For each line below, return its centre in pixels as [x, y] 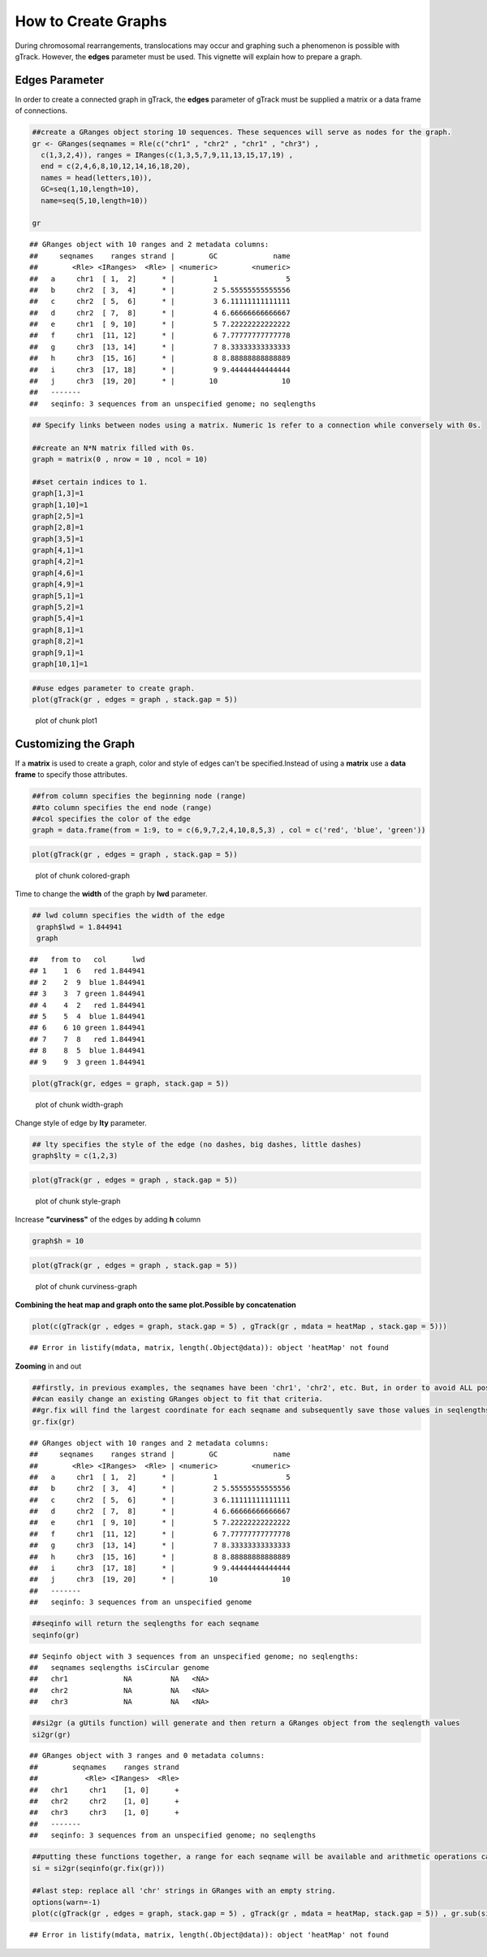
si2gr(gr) [52, 1734]
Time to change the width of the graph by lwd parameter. [111, 894]
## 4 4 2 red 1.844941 [87, 1005]
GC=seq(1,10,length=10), [90, 189]
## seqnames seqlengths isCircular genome [120, 1667]
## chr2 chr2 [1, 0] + [105, 1801]
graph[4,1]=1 [58, 550]
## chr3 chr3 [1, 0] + [105, 1813]
